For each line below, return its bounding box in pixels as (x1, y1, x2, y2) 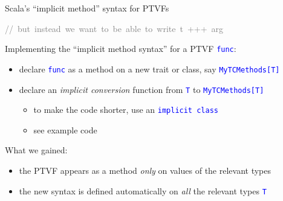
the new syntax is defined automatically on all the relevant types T (19, 184, 267, 197)
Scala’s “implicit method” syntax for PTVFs (5, 2, 169, 14)
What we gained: (5, 144, 68, 156)
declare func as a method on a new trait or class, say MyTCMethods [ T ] (19, 62, 280, 75)
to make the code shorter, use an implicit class (33, 103, 218, 116)
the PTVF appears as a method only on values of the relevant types (19, 164, 272, 176)
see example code (33, 123, 97, 136)
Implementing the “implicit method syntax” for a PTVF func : (5, 42, 236, 55)
